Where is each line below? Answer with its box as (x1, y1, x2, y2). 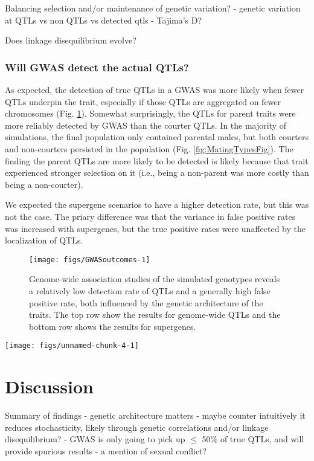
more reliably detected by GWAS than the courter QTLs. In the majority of (5, 118, 287, 131)
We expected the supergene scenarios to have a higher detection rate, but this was (5, 198, 309, 211)
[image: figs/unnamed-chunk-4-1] (5, 341, 139, 350)
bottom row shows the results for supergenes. (29, 320, 196, 332)
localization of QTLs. (5, 234, 83, 247)
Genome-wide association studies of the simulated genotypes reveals (29, 272, 280, 285)
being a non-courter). (5, 178, 83, 190)
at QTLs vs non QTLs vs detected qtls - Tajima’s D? (5, 13, 202, 26)
